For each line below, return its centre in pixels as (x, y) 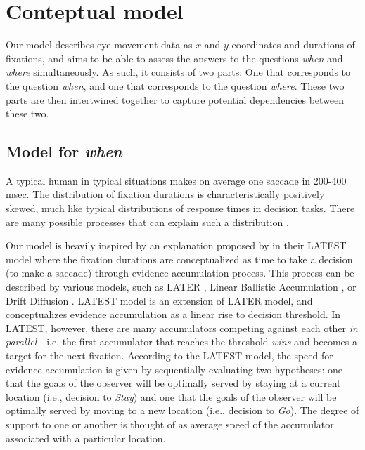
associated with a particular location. (86, 438)
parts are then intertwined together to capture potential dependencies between (175, 99)
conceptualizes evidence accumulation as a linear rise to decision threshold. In (173, 314)
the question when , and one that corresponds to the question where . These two (175, 85)
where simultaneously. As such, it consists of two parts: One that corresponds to (178, 72)
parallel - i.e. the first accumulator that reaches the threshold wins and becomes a (182, 342)
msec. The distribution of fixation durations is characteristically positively (165, 194)
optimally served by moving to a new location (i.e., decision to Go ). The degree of (182, 410)
